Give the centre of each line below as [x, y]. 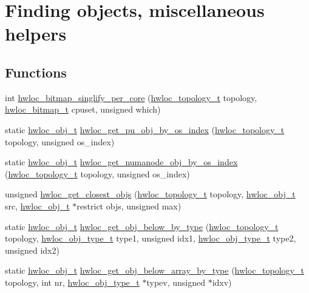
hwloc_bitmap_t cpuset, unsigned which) [83, 109]
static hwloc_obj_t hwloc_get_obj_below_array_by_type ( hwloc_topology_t [154, 270]
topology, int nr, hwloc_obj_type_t [72, 282]
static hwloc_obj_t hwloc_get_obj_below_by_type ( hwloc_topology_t [142, 226]
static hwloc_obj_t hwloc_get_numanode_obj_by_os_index [121, 162]
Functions [36, 72]
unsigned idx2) [32, 250]
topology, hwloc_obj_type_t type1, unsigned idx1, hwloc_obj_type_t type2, [151, 238]
